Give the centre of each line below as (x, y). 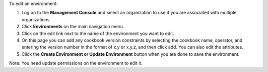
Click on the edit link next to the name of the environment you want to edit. (98, 33)
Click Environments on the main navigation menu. (73, 27)
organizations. (36, 19)
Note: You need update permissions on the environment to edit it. (76, 63)
